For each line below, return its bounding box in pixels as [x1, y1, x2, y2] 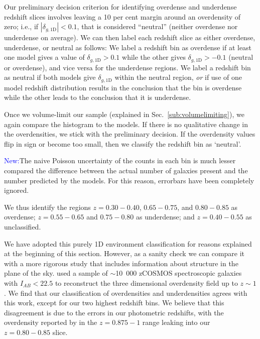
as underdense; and [136, 211, 195, 222]
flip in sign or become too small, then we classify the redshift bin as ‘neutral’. [4, 138, 241, 149]
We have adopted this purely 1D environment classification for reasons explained [4, 238, 252, 249]
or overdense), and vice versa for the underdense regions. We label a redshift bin [4, 62, 251, 72]
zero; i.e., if [4, 21, 39, 32]
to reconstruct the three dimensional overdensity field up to [55, 277, 238, 288]
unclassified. [4, 221, 41, 232]
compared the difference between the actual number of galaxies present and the [4, 165, 248, 176]
